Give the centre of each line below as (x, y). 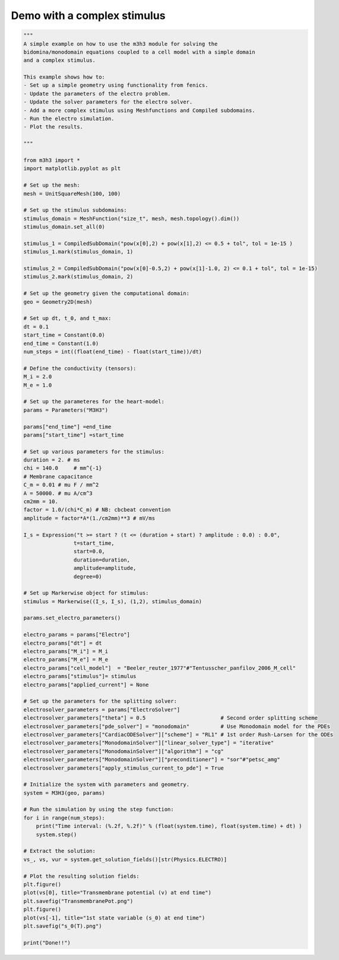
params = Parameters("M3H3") (66, 410)
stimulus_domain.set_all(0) (64, 227)
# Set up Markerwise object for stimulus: (86, 593)
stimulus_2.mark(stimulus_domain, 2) (78, 277)
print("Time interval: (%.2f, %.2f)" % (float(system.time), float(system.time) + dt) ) (169, 826)
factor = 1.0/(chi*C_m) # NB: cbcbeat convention (97, 510)
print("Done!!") (47, 942)
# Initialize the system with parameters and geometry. (107, 785)
